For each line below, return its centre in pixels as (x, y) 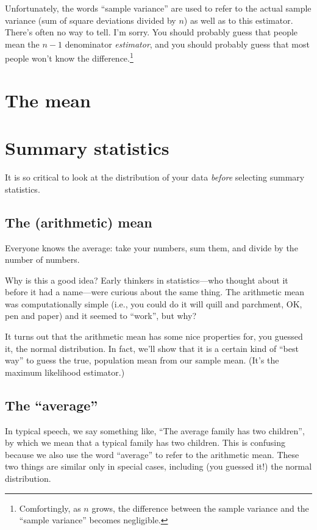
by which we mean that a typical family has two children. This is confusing (145, 442)
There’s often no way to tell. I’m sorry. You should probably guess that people (151, 32)
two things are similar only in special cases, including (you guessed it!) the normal (158, 466)
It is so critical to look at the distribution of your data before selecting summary (155, 177)
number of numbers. (42, 260)
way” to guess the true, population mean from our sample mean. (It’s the (142, 360)
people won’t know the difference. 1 (69, 57)
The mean (48, 100)
